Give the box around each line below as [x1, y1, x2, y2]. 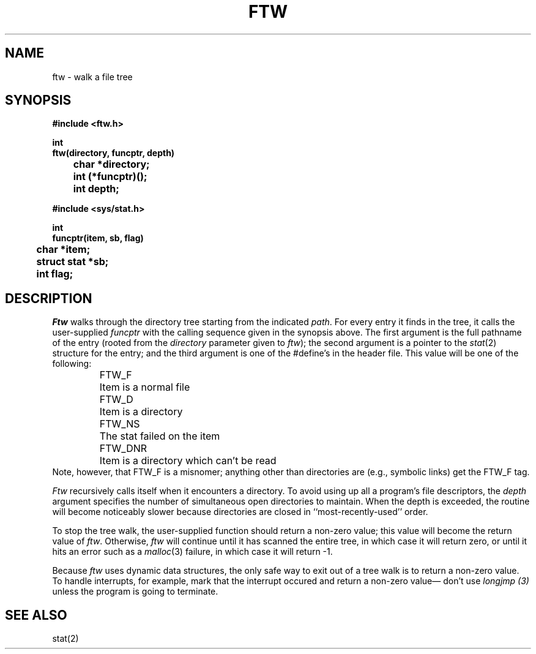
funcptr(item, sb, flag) [52, 233, 144, 244]
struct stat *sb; [36, 255, 109, 268]
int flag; [36, 268, 73, 280]
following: [52, 358, 92, 369]
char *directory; [73, 158, 150, 171]
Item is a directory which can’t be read [99, 454, 277, 467]
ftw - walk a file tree [52, 71, 133, 82]
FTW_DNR [99, 442, 147, 455]
